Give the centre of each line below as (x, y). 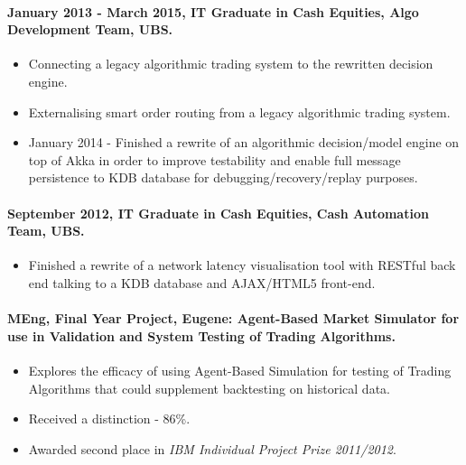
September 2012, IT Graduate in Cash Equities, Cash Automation (218, 213)
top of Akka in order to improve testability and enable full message (214, 159)
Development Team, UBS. (90, 29)
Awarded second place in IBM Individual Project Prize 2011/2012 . (212, 448)
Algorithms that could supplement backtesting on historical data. (209, 388)
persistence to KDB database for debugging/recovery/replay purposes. (223, 177)
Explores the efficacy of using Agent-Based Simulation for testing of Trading (240, 370)
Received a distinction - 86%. (109, 418)
